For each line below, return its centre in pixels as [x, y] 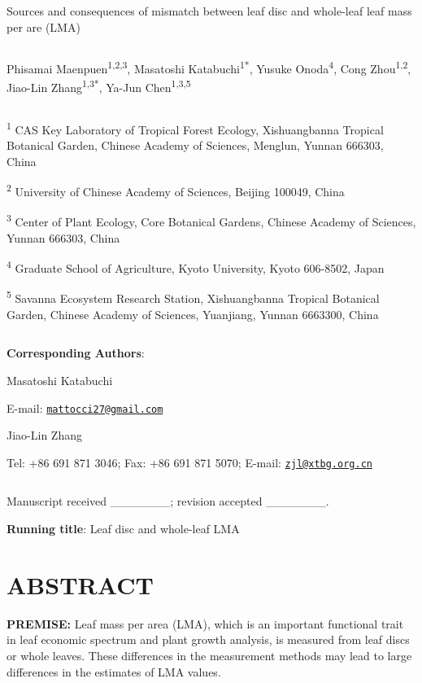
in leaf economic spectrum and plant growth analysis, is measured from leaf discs [208, 639]
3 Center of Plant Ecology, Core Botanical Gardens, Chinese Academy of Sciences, [211, 221]
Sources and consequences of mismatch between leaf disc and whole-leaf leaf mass [209, 11]
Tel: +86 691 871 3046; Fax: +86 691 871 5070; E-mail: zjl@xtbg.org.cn [189, 462]
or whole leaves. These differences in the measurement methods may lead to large [209, 655]
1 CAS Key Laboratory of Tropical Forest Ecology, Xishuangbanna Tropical [195, 128]
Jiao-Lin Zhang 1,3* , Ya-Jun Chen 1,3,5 [99, 86]
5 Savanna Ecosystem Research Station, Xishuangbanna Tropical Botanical [193, 297]
